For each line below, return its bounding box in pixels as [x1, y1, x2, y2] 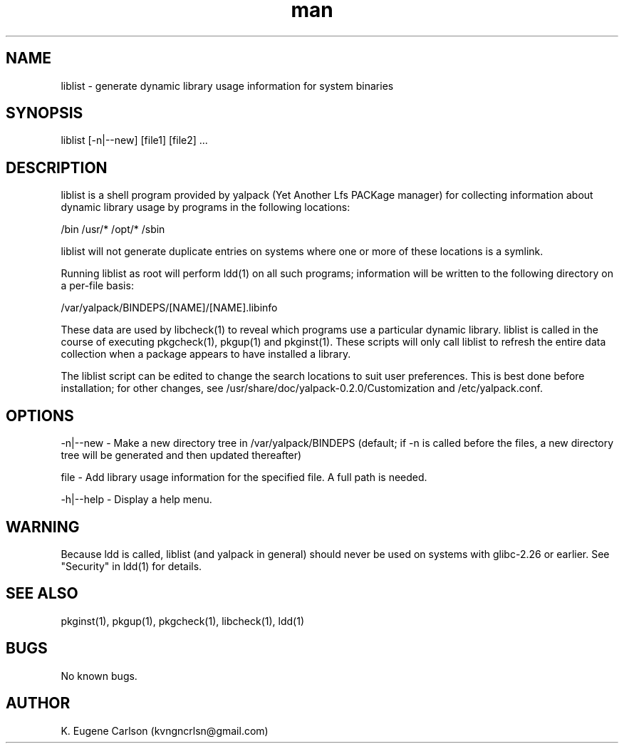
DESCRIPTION [6, 158, 108, 177]
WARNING [6, 517, 80, 536]
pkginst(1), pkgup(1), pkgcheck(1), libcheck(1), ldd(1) [61, 614, 305, 627]
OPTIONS [6, 406, 74, 425]
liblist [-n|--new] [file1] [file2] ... [61, 134, 208, 147]
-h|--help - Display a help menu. [61, 493, 212, 506]
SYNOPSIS [6, 104, 83, 123]
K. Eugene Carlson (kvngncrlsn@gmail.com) [61, 724, 269, 737]
